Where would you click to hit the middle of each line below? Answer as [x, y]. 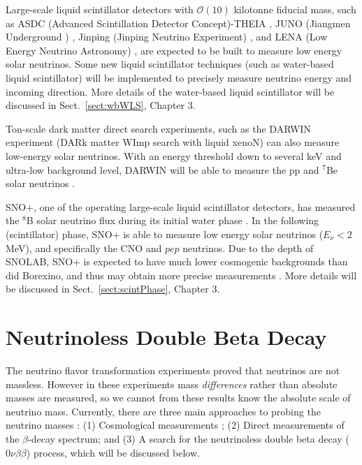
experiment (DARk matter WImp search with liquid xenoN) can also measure [173, 142]
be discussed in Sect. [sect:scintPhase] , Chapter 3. [113, 289]
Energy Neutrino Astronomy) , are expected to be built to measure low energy [174, 50]
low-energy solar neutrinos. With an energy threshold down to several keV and [174, 155]
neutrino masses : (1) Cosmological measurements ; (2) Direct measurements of [175, 425]
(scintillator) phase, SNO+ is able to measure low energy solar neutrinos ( [165, 234]
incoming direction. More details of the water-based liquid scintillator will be [170, 91]
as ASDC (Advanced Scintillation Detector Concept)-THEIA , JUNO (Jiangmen [178, 23]
